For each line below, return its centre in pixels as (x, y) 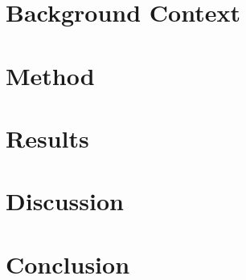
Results (47, 138)
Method (50, 75)
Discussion (65, 201)
